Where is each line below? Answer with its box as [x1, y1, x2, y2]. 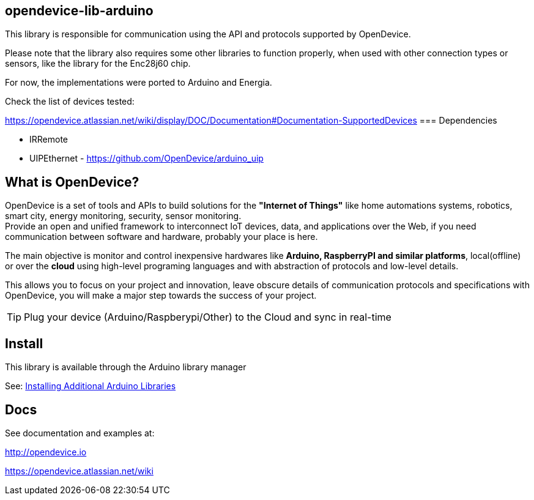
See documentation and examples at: [5, 427, 155, 438]
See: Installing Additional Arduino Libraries [5, 381, 176, 392]
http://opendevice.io [5, 446, 87, 457]
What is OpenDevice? [5, 174, 139, 190]
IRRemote [29, 134, 68, 145]
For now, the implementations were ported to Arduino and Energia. [5, 77, 272, 88]
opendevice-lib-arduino [5, 3, 154, 18]
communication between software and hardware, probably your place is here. [5, 231, 318, 242]
